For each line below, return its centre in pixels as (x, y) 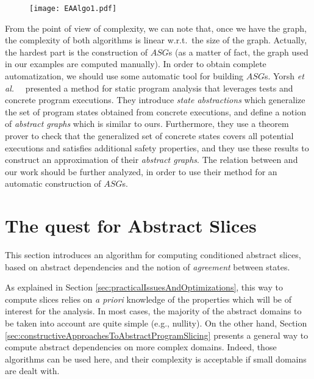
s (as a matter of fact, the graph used (238, 52)
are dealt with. (32, 371)
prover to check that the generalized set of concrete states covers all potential (149, 135)
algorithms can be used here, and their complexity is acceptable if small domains (156, 359)
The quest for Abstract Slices (131, 226)
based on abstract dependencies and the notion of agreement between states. (148, 266)
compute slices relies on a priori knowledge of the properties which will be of (148, 299)
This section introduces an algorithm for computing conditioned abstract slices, (153, 255)
